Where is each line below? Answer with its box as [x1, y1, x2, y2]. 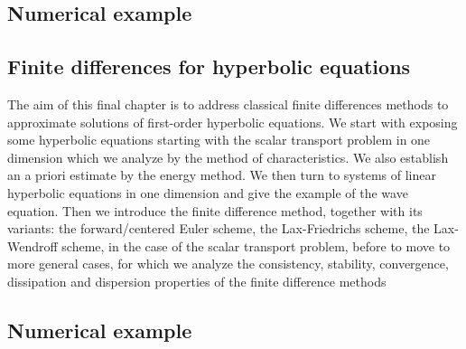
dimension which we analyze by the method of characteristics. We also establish [7, 147, 449, 166]
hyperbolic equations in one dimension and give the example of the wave [7, 183, 408, 202]
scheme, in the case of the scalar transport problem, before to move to [61, 236, 451, 255]
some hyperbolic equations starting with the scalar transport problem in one [7, 130, 431, 149]
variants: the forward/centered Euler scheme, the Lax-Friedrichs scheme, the [7, 219, 430, 238]
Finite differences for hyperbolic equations [7, 52, 411, 80]
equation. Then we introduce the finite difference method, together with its [7, 201, 423, 220]
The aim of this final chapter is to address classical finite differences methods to [7, 94, 449, 113]
